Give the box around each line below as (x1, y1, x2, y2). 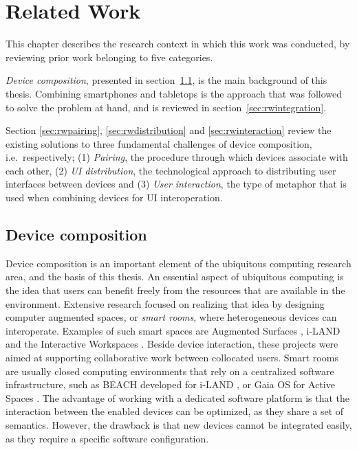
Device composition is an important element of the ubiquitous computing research (6, 256, 351, 270)
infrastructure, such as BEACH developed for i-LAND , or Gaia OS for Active (6, 377, 335, 392)
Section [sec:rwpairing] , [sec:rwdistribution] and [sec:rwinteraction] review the (6, 123, 332, 137)
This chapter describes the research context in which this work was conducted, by (6, 36, 350, 51)
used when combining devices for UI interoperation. (6, 190, 223, 205)
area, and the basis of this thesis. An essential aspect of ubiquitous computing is (6, 269, 344, 284)
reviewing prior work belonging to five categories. (6, 49, 213, 64)
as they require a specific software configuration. (6, 431, 209, 445)
